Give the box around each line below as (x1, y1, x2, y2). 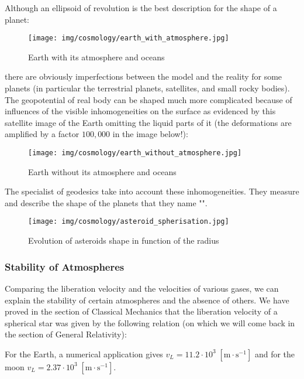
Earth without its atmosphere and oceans (28, 165, 177, 177)
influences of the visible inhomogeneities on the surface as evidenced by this (5, 105, 276, 117)
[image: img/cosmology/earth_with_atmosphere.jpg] (28, 34, 229, 43)
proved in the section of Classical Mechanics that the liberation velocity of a (5, 305, 278, 317)
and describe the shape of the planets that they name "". (5, 196, 208, 209)
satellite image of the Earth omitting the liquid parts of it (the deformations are (5, 116, 292, 128)
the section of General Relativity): (5, 328, 127, 340)
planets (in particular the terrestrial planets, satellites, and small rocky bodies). (5, 82, 290, 94)
